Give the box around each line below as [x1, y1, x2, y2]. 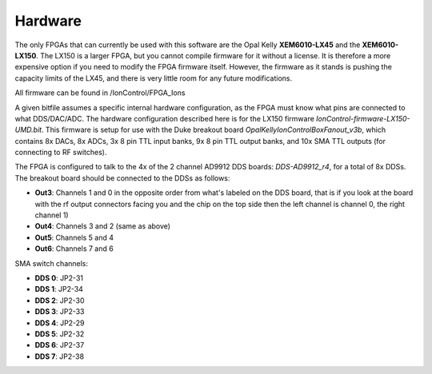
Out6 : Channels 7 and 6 [34, 244, 114, 253]
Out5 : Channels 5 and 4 [34, 233, 114, 242]
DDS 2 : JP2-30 [34, 296, 85, 305]
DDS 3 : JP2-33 [34, 307, 85, 316]
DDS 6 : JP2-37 [34, 340, 85, 350]
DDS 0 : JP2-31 [34, 273, 84, 283]
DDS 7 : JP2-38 [34, 352, 84, 361]
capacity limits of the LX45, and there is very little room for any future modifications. [14, 73, 292, 83]
